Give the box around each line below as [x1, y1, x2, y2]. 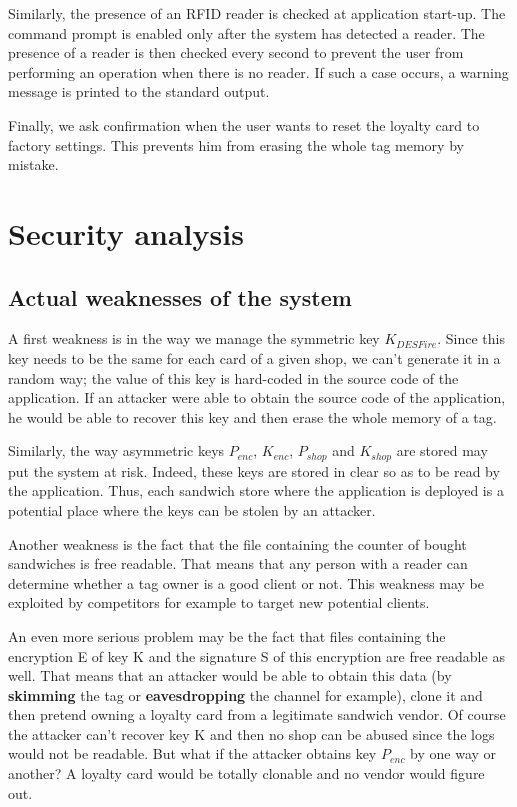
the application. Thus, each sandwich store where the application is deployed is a [8, 480, 504, 501]
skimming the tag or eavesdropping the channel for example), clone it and [8, 684, 483, 705]
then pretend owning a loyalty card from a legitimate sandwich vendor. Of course [8, 704, 506, 725]
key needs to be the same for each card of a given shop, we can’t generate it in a [8, 347, 501, 368]
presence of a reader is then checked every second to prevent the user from [8, 42, 464, 63]
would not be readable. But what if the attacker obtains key [8, 743, 377, 764]
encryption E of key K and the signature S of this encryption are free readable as [8, 645, 505, 666]
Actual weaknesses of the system [8, 281, 352, 312]
